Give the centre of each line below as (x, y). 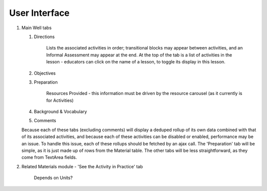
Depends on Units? (53, 178)
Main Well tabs (37, 28)
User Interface (39, 13)
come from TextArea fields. (49, 157)
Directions (44, 37)
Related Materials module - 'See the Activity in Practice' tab (82, 166)
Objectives (45, 73)
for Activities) (60, 100)
